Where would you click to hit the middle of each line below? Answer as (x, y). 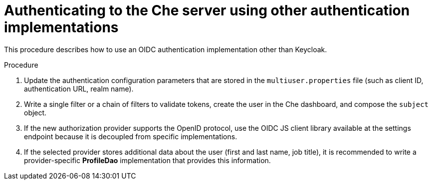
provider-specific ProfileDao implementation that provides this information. (147, 160)
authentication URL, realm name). (79, 89)
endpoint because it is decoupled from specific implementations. (131, 136)
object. (35, 112)
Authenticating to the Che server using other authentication (207, 10)
